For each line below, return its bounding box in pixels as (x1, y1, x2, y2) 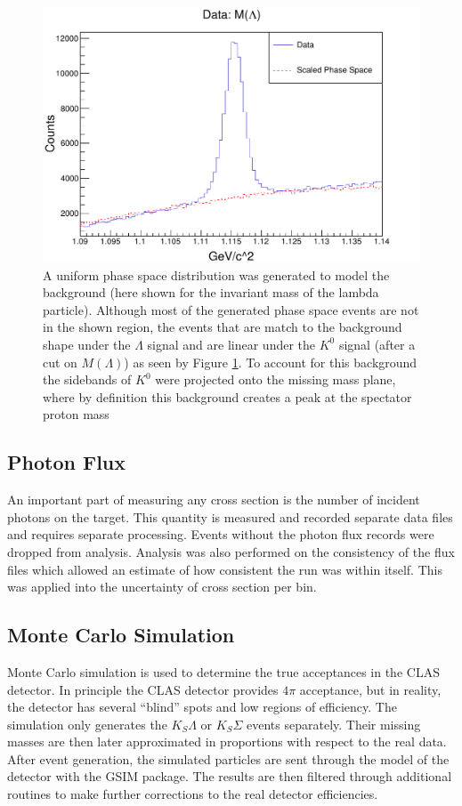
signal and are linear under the (147, 334, 316, 353)
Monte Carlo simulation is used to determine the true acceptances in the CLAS (7, 662, 440, 681)
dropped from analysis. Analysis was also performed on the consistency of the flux (7, 542, 455, 560)
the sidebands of (43, 370, 132, 389)
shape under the (43, 334, 131, 353)
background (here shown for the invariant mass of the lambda (43, 283, 379, 302)
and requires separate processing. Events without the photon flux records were (7, 525, 434, 544)
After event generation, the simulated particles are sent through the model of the (7, 749, 450, 768)
